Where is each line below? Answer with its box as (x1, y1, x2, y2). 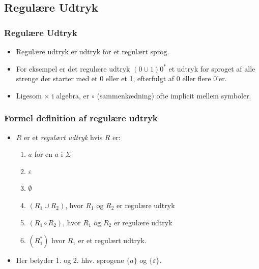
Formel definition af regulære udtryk (4, 112, 158, 124)
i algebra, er (52, 90, 90, 100)
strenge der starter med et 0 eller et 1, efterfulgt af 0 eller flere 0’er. (16, 73, 227, 84)
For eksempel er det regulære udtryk (16, 63, 130, 74)
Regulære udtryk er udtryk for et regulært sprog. (16, 46, 169, 56)
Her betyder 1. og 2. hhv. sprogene (16, 255, 124, 265)
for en (34, 149, 53, 159)
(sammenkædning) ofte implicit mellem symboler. (97, 90, 251, 100)
